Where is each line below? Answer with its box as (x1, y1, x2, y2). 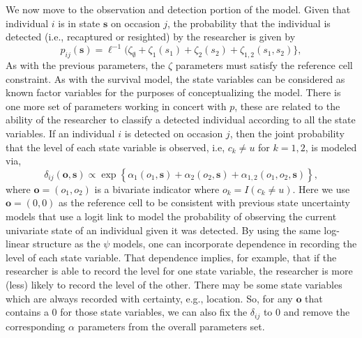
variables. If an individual (6, 126, 115, 141)
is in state (58, 15, 100, 30)
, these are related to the (234, 98, 340, 113)
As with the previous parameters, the (6, 58, 165, 72)
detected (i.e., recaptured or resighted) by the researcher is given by (6, 29, 296, 44)
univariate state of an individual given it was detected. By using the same (6, 222, 321, 237)
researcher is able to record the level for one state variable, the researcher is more (6, 263, 353, 278)
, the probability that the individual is (167, 15, 331, 30)
